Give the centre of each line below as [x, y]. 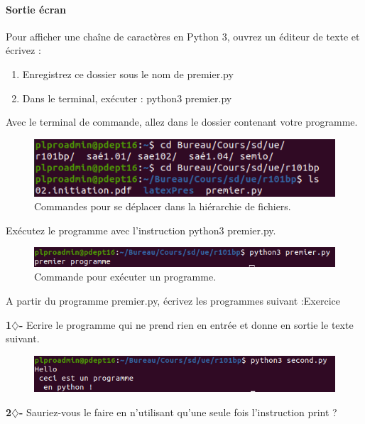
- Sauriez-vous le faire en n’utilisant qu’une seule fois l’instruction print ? [178, 412]
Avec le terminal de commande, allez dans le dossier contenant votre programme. [182, 122]
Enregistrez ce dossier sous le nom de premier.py [128, 74]
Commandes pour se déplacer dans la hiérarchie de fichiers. [163, 206]
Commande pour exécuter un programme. [125, 277]
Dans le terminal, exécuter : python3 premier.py [127, 98]
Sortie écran [36, 9]
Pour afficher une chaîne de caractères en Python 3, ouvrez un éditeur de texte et [183, 36]
